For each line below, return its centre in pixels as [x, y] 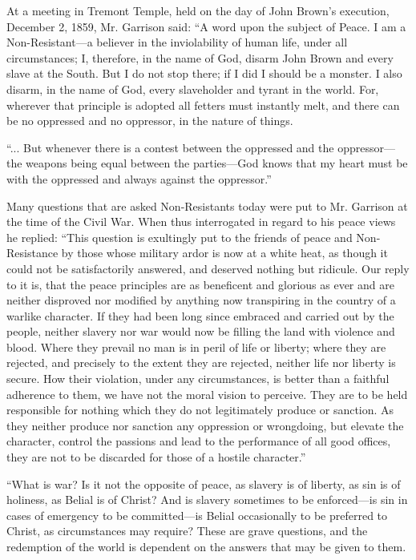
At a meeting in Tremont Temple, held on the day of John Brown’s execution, [198, 10]
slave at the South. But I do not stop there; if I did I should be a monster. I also [204, 73]
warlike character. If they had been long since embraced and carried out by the [200, 315]
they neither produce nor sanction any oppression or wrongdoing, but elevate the [205, 425]
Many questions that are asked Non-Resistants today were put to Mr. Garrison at [207, 205]
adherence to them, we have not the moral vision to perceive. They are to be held [207, 394]
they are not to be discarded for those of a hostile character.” [156, 457]
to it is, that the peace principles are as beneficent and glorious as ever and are [200, 284]
